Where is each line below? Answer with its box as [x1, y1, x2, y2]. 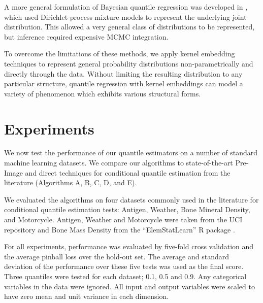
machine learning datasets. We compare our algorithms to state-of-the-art [4, 157, 233, 168]
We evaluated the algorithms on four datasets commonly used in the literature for [4, 194, 259, 205]
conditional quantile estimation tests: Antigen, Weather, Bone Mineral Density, [4, 204, 250, 215]
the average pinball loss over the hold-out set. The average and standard [4, 251, 229, 261]
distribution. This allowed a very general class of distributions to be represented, [4, 21, 255, 32]
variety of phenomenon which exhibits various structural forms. [4, 88, 201, 98]
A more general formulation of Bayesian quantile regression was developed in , [4, 2, 248, 12]
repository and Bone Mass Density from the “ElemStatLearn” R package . [4, 224, 235, 234]
